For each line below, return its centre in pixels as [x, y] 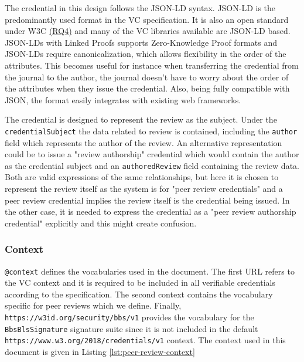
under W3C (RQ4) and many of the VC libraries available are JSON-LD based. [148, 31]
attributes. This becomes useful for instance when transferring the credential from [152, 65]
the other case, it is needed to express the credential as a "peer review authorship [151, 212]
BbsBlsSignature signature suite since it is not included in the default [131, 328]
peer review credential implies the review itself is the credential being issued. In [147, 200]
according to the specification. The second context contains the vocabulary [139, 294]
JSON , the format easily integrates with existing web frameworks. [123, 99]
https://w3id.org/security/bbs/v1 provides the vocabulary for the [129, 317]
